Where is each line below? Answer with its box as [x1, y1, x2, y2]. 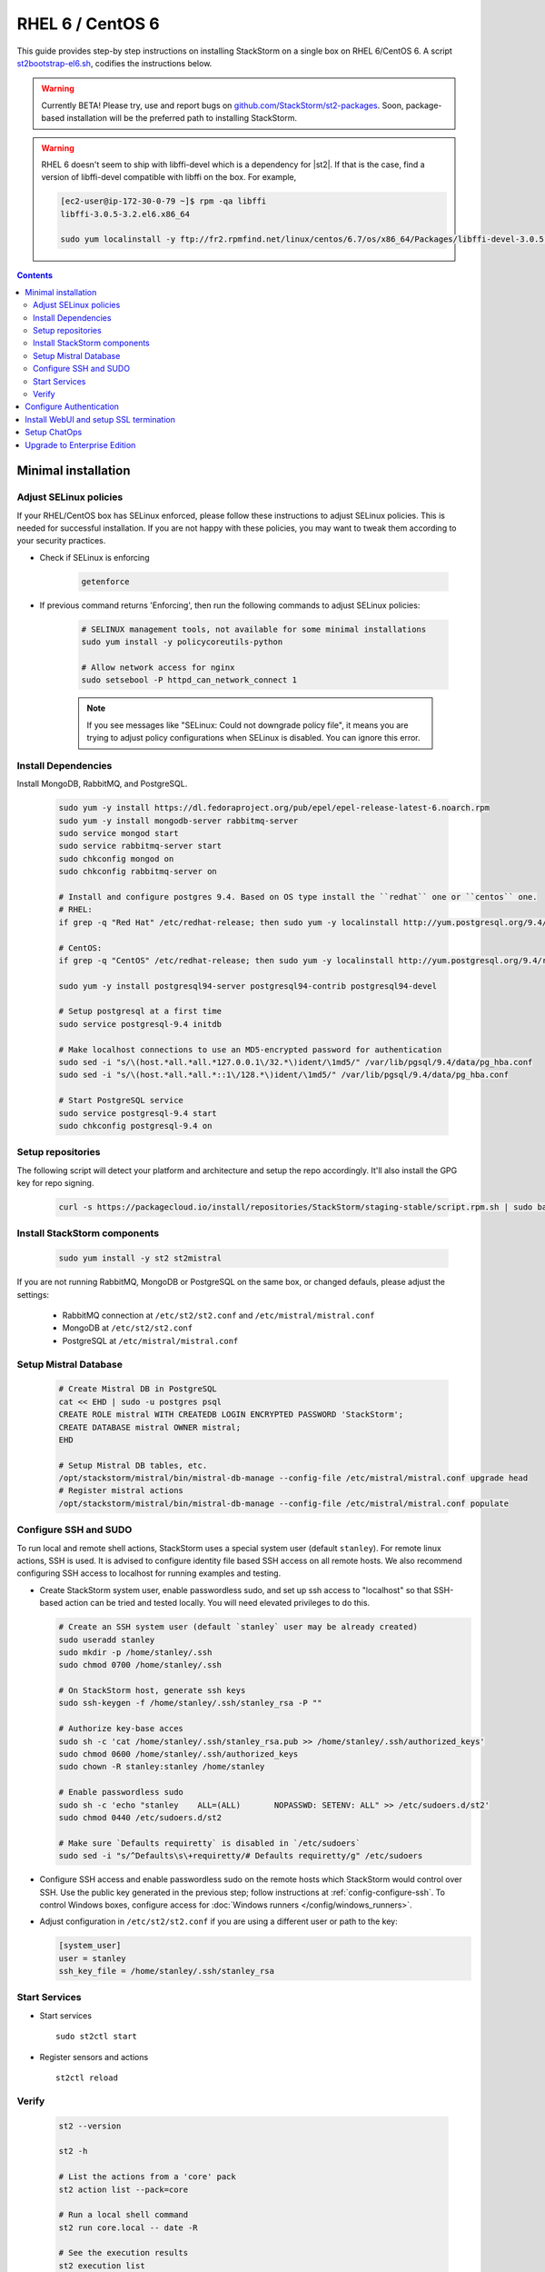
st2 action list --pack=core [58, 2184, 189, 2195]
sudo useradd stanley [58, 1634, 155, 1645]
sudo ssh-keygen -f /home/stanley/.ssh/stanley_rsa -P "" [58, 1698, 322, 1709]
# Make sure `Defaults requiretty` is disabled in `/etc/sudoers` [58, 1838, 361, 1848]
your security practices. [16, 535, 106, 546]
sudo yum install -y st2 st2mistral [58, 1253, 223, 1263]
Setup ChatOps [25, 427, 83, 438]
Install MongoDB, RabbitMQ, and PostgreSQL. [16, 778, 188, 790]
